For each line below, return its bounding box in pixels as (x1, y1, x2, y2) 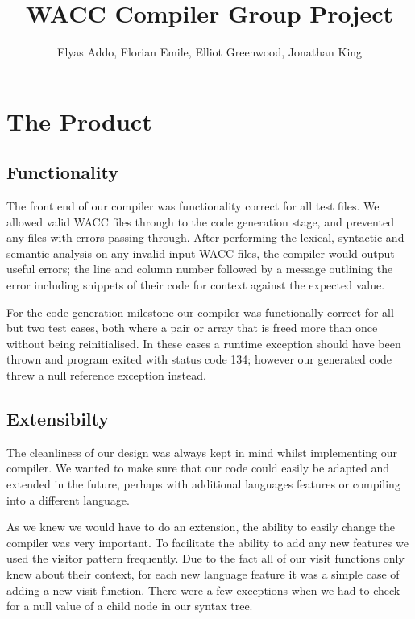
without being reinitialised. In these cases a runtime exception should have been (6, 334, 401, 351)
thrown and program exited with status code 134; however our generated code (6, 351, 392, 368)
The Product (6, 104, 152, 137)
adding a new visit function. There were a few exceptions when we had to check (6, 581, 400, 598)
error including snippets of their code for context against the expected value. (6, 276, 385, 293)
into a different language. (6, 491, 130, 508)
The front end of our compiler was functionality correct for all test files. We (6, 197, 380, 214)
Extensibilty (6, 406, 110, 431)
